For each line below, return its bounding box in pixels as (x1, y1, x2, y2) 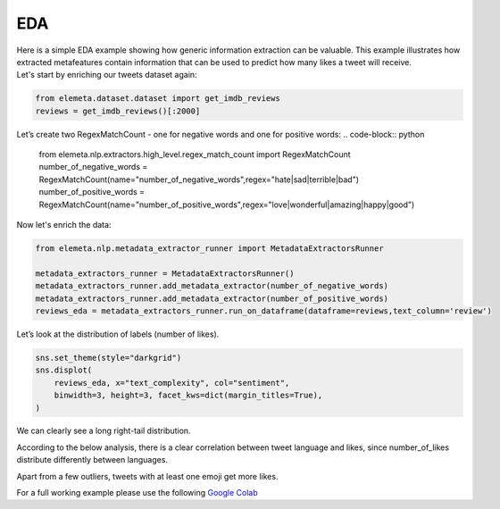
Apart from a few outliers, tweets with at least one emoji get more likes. (16, 471, 279, 481)
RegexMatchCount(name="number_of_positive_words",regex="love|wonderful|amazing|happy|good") (38, 199, 415, 210)
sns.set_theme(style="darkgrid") (35, 353, 182, 363)
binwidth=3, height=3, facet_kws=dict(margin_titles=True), (54, 390, 323, 401)
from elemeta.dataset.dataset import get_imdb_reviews (35, 94, 280, 104)
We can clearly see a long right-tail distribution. (16, 425, 191, 437)
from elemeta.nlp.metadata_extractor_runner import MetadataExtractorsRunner (35, 244, 384, 254)
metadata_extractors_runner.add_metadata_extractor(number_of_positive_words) (35, 293, 388, 304)
